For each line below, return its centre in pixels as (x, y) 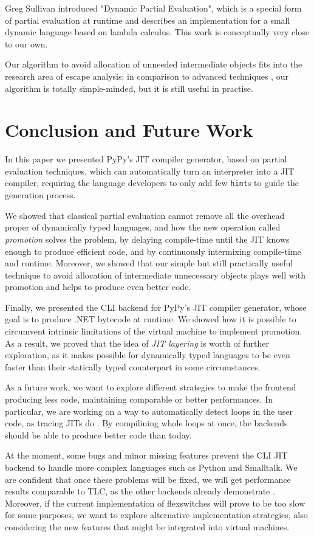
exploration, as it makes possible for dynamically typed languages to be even (148, 355)
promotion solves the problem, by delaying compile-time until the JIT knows (147, 239)
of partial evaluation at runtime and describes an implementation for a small (148, 20)
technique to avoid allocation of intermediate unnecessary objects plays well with (155, 275)
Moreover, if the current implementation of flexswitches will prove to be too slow (155, 503)
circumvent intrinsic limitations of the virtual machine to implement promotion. (154, 331)
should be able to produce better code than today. (98, 435)
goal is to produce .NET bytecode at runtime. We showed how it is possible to (151, 319)
